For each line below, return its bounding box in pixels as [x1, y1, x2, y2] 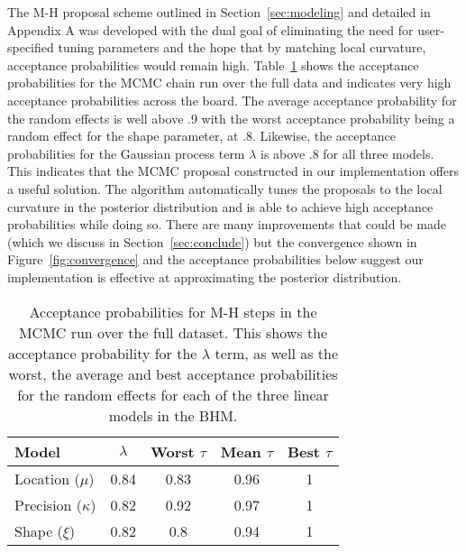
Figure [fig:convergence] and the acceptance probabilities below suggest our [7, 250, 424, 269]
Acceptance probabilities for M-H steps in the [29, 300, 317, 322]
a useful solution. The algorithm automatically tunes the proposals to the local [7, 179, 443, 198]
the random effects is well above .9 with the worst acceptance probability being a [7, 108, 455, 127]
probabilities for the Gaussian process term [7, 143, 245, 162]
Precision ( [14, 493, 83, 515]
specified [7, 38, 54, 57]
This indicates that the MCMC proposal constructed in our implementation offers [7, 161, 460, 180]
